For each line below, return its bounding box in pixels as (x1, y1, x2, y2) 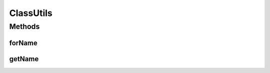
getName (9, 54, 39, 63)
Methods (9, 22, 40, 31)
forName (9, 38, 37, 47)
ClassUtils (9, 7, 52, 18)
